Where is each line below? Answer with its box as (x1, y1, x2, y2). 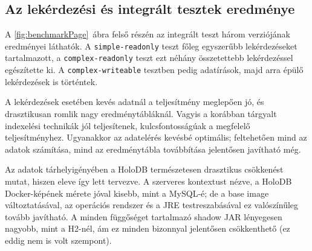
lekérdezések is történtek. (5, 75, 98, 87)
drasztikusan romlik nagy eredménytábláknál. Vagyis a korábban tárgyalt (5, 107, 277, 119)
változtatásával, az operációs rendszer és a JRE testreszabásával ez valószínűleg (5, 199, 299, 211)
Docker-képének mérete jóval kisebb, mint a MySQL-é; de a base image (5, 186, 269, 199)
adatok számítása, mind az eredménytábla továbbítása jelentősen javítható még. (5, 142, 301, 155)
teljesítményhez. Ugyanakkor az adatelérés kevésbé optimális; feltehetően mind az (5, 131, 307, 144)
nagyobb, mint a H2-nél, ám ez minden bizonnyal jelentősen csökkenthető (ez (5, 222, 290, 235)
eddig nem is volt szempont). (5, 234, 112, 246)
